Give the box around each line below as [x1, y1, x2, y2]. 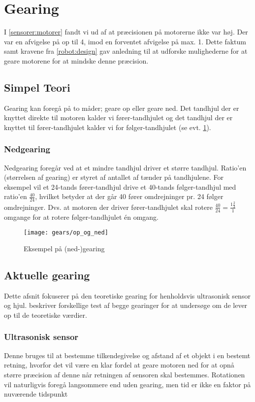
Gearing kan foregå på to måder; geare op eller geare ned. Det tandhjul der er [4, 102, 239, 113]
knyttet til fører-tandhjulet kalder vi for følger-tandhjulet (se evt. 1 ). [4, 122, 211, 132]
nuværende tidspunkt [4, 389, 68, 399]
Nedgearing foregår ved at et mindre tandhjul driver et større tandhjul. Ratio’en [4, 162, 247, 172]
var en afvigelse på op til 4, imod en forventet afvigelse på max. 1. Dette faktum [4, 36, 246, 46]
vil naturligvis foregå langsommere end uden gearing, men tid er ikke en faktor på [4, 379, 251, 389]
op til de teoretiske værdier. [4, 309, 87, 320]
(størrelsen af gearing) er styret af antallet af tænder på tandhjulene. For [4, 172, 224, 182]
